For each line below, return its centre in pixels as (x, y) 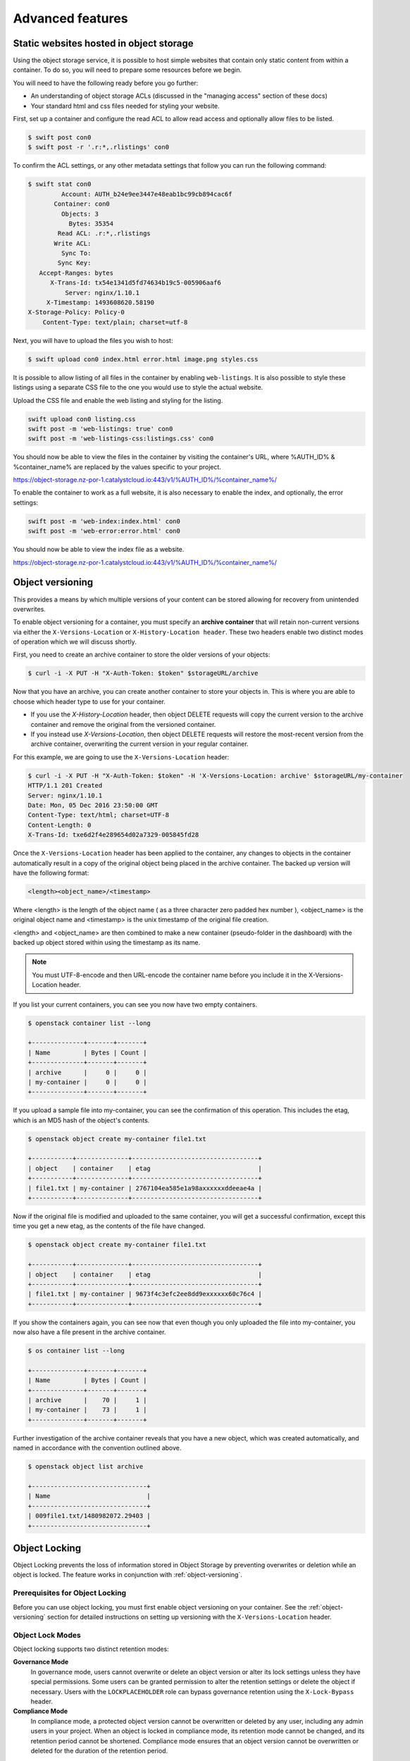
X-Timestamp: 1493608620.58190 (100, 303)
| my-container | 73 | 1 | (87, 1410)
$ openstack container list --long (89, 1023)
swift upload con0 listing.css (82, 419)
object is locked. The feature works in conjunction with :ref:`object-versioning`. (128, 1575)
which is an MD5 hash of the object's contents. (81, 1120)
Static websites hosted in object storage (103, 43)
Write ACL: (73, 243)
